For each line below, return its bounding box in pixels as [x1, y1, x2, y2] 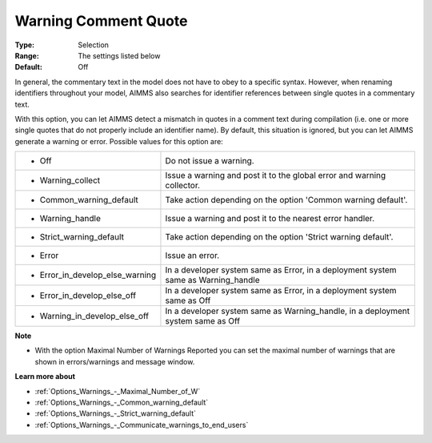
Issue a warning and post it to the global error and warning [165, 170, 386, 181]
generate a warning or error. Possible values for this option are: [14, 136, 223, 146]
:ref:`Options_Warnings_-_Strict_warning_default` [34, 409, 196, 418]
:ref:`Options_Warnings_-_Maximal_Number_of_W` [34, 386, 201, 396]
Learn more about [14, 372, 76, 381]
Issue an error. [165, 250, 220, 261]
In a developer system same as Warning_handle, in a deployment [165, 305, 410, 316]
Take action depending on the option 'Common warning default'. [165, 195, 408, 206]
